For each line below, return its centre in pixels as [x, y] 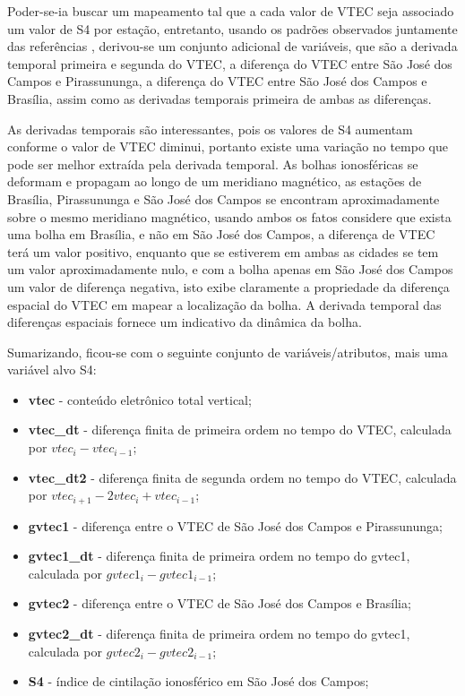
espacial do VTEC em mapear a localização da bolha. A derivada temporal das [224, 304]
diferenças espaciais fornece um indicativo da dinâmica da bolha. [185, 322]
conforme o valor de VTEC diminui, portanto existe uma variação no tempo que [228, 146]
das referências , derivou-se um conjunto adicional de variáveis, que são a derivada [232, 46]
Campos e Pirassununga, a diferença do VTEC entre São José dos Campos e [217, 81]
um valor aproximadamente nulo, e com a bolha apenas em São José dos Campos [230, 269]
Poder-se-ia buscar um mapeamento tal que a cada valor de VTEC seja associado [231, 11]
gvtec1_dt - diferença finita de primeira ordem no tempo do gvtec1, [219, 556]
